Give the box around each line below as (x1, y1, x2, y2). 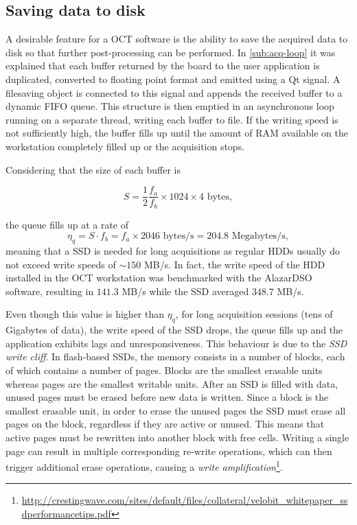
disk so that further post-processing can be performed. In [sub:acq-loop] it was (5, 45, 336, 59)
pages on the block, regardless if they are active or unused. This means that (5, 417, 325, 431)
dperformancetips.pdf (21, 506, 111, 520)
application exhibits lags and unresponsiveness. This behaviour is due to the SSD (5, 336, 347, 350)
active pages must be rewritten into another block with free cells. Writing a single (5, 430, 349, 444)
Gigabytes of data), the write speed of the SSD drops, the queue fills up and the (5, 323, 343, 337)
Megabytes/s (231, 231, 286, 242)
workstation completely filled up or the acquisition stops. (5, 139, 245, 153)
